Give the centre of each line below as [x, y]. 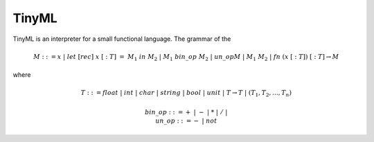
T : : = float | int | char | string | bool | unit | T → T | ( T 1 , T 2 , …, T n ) [186, 94]
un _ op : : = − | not [186, 121]
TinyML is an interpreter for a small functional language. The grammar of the [122, 39]
